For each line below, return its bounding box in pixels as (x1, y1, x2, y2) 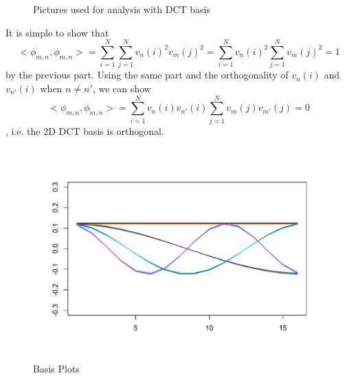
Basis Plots (33, 361, 80, 376)
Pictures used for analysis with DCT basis (33, 2, 210, 16)
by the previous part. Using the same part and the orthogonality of (5, 67, 289, 82)
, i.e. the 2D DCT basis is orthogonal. (5, 123, 164, 138)
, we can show (92, 81, 151, 95)
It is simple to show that (5, 25, 109, 39)
